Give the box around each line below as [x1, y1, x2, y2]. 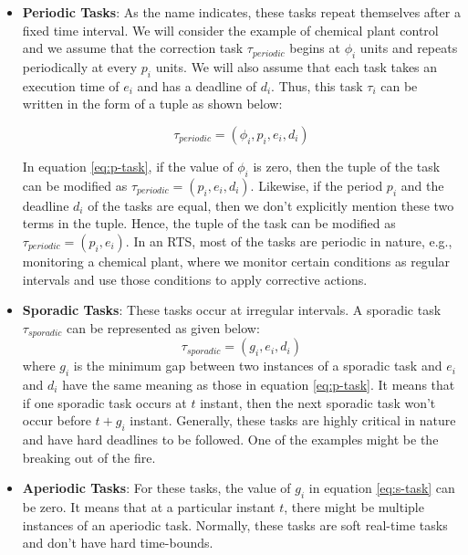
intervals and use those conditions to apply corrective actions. [22, 269, 368, 288]
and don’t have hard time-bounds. [22, 533, 213, 552]
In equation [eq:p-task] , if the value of [22, 156, 234, 175]
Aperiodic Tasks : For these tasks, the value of [22, 478, 291, 497]
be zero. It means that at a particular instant [22, 497, 276, 516]
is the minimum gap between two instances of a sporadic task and [73, 356, 442, 375]
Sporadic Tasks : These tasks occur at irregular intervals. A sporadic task [22, 300, 442, 319]
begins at [289, 38, 340, 58]
